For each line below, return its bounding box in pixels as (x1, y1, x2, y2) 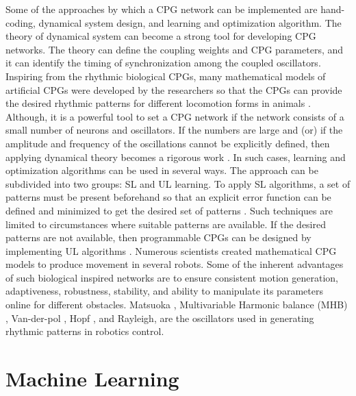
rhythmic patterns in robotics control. (5, 324, 164, 338)
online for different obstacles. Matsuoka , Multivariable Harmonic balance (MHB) (5, 297, 348, 312)
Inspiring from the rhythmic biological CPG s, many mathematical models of (5, 69, 326, 83)
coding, (5, 15, 36, 29)
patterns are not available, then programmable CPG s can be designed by (5, 230, 311, 245)
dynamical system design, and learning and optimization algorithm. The (38, 15, 342, 29)
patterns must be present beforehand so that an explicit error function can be (5, 190, 331, 204)
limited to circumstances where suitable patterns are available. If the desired (5, 216, 326, 231)
